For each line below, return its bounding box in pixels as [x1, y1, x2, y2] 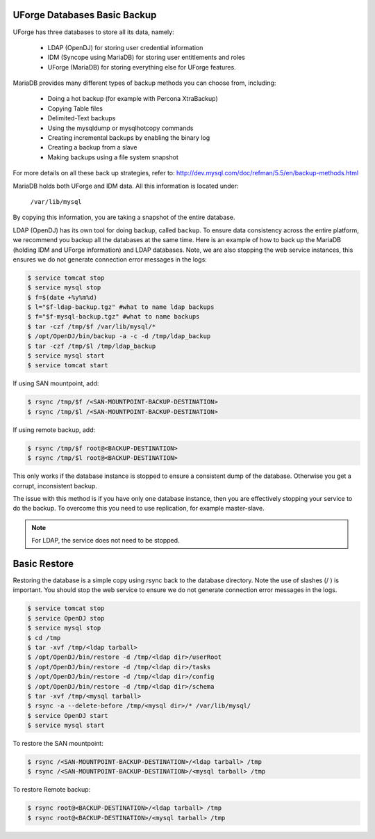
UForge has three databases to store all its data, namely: [12, 28, 174, 36]
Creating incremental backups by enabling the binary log [47, 134, 210, 142]
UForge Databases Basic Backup [12, 9, 157, 21]
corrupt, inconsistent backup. [12, 481, 97, 490]
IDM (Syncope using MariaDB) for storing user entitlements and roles [47, 53, 246, 62]
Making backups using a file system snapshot [47, 153, 178, 161]
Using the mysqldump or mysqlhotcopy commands [47, 124, 194, 132]
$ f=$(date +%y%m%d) [27, 293, 97, 301]
